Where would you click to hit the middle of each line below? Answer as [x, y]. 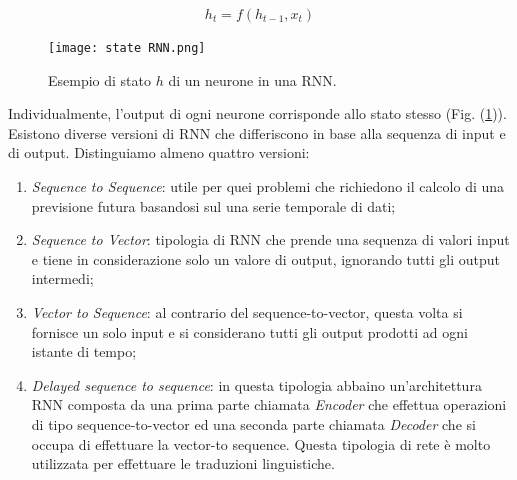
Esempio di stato [100, 79]
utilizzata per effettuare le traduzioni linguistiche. [183, 463]
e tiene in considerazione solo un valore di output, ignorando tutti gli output [265, 258]
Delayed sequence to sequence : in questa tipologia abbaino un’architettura [256, 384]
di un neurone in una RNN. [252, 79]
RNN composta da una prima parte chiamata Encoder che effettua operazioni [269, 404]
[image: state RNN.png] [127, 48]
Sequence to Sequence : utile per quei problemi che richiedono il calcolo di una [268, 186]
